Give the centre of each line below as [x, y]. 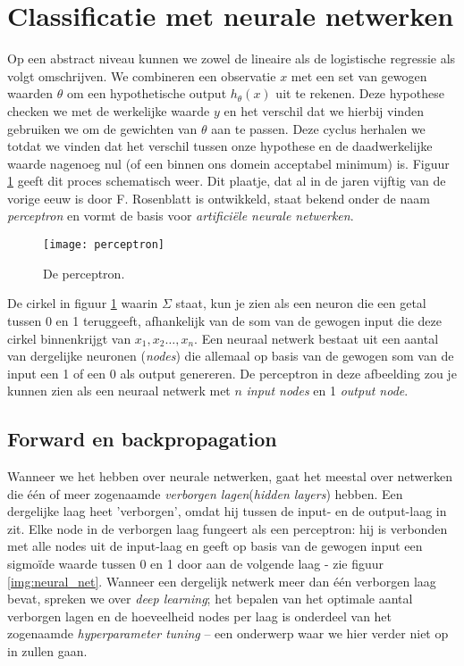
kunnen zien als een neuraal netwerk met [119, 391]
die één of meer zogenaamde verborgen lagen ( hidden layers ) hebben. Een [205, 493]
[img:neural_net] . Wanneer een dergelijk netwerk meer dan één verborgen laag [222, 581]
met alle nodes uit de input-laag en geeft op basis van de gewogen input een [215, 546]
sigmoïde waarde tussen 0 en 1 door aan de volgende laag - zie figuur [196, 564]
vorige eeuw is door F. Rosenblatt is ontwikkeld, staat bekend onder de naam [219, 198]
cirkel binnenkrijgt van [69, 338]
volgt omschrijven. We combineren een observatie [142, 75]
